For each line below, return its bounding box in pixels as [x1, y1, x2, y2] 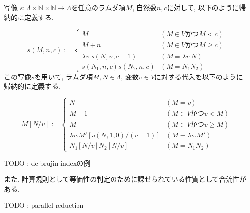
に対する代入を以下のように [154, 71, 243, 81]
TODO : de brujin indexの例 [4, 157, 91, 168]
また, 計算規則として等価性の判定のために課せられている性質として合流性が [4, 174, 247, 184]
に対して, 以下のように [167, 2, 239, 12]
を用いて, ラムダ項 [34, 71, 93, 81]
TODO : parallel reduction [4, 200, 84, 210]
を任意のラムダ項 [71, 2, 126, 12]
